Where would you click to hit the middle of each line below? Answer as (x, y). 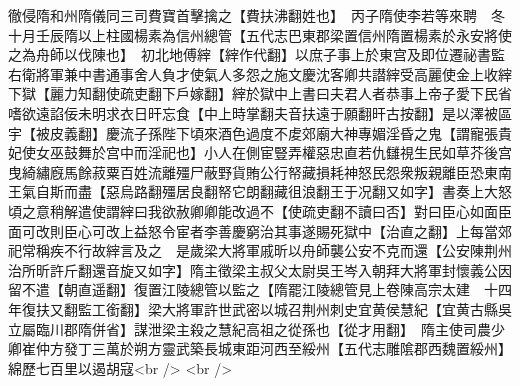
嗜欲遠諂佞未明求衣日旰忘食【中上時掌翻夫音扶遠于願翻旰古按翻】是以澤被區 (260, 112)
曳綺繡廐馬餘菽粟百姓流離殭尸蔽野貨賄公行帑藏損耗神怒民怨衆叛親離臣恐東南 (260, 171)
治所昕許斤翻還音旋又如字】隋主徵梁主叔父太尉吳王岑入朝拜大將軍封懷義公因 (260, 269)
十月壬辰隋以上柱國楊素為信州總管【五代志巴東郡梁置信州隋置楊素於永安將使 (260, 34)
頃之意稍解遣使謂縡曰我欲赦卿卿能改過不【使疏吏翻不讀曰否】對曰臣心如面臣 (260, 210)
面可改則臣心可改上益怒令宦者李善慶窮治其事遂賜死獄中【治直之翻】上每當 (253, 230)
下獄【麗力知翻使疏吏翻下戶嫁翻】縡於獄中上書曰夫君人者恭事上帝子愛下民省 (260, 93)
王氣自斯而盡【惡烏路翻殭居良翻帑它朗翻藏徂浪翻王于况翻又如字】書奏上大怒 (260, 191)
